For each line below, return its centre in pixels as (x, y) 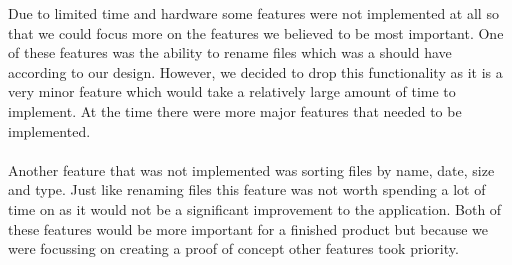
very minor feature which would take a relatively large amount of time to (232, 91)
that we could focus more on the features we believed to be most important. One (256, 32)
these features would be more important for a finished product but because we (248, 228)
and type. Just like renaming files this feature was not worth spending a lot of (247, 189)
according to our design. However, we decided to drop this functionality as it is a (255, 71)
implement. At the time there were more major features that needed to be (235, 110)
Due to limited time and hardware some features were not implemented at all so (253, 13)
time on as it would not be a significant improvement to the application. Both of (255, 208)
